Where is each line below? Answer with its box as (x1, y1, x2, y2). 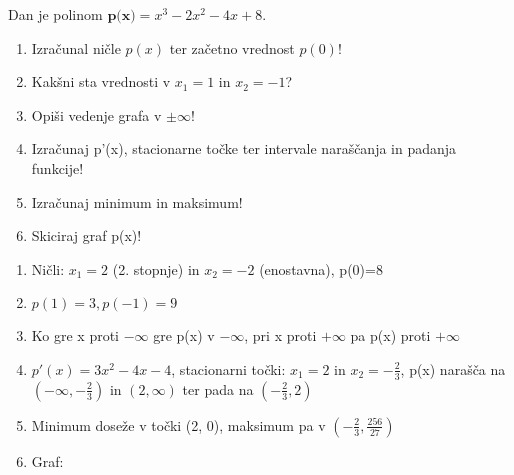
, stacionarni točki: (171, 358, 286, 379)
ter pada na (182, 378, 254, 399)
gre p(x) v (153, 325, 215, 346)
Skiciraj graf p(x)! (31, 225, 142, 246)
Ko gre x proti (31, 325, 119, 346)
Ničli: (31, 258, 65, 279)
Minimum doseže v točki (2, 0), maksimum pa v (31, 414, 326, 435)
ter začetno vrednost (169, 37, 295, 58)
